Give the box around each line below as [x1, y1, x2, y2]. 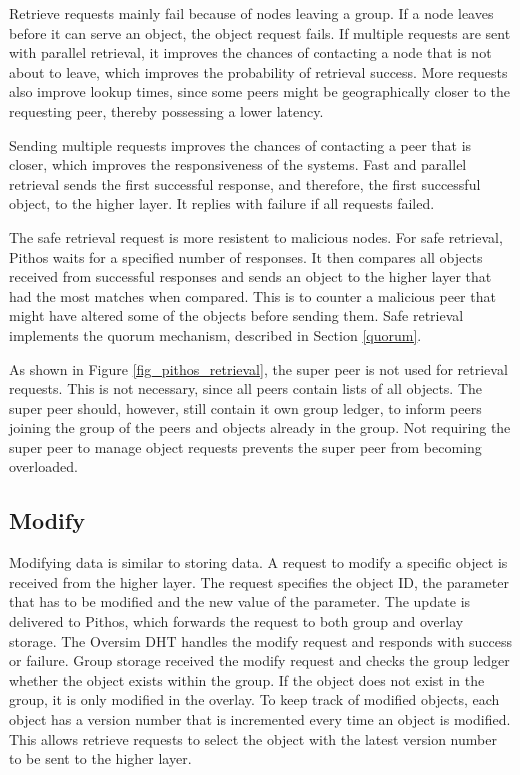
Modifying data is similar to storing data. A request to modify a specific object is [9, 552, 508, 573]
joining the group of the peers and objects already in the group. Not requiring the [9, 417, 511, 438]
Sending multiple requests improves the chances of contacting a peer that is [9, 134, 472, 155]
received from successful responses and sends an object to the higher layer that [9, 266, 492, 287]
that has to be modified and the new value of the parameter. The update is [9, 591, 471, 612]
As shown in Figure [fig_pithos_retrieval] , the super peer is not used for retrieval [9, 358, 508, 379]
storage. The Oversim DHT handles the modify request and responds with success [9, 630, 513, 651]
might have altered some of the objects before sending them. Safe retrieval [9, 305, 464, 326]
